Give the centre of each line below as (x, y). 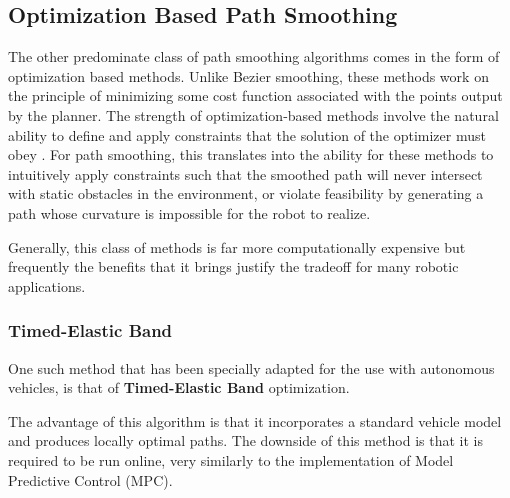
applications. (47, 285)
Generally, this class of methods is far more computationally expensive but (237, 246)
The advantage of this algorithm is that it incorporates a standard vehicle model (255, 420)
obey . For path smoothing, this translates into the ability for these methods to (251, 154)
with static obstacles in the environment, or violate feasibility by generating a (246, 193)
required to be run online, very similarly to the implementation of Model (231, 459)
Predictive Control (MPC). (90, 479)
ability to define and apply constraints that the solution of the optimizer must (247, 134)
